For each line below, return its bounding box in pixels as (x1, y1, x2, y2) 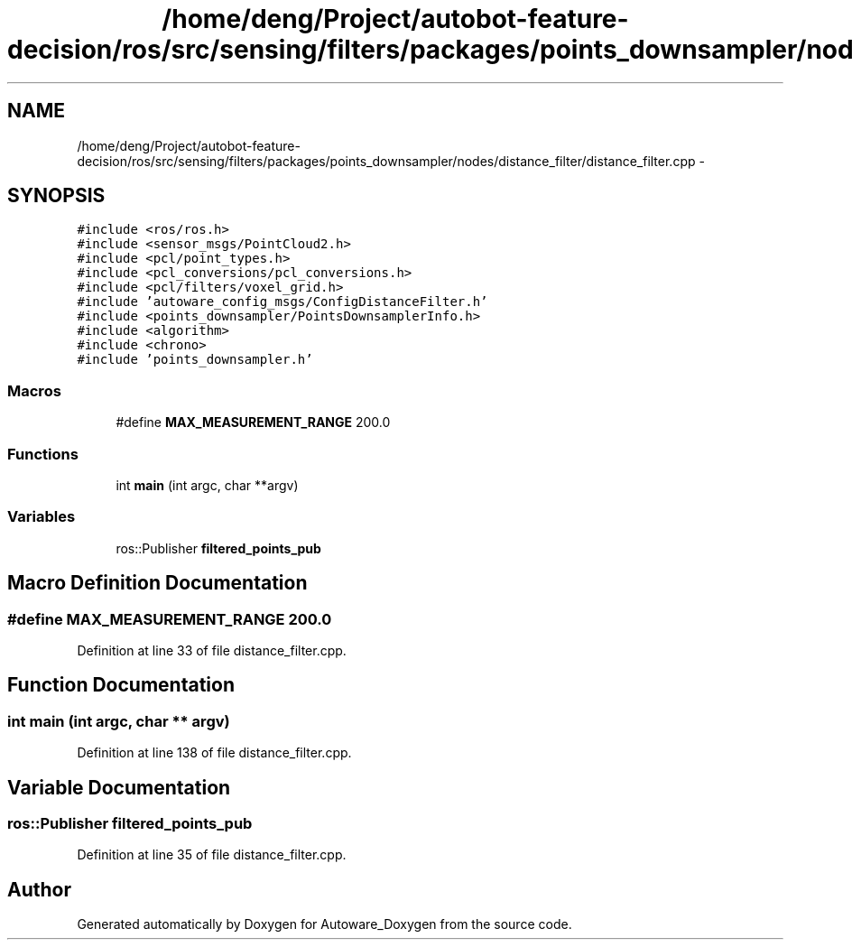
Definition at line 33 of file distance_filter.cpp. (77, 642, 347, 658)
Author (7, 877, 71, 901)
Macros (7, 381, 61, 400)
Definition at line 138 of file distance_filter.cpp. (77, 745, 352, 761)
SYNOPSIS (7, 184, 106, 208)
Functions (7, 444, 79, 463)
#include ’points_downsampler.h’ (77, 352, 313, 367)
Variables (7, 507, 76, 526)
